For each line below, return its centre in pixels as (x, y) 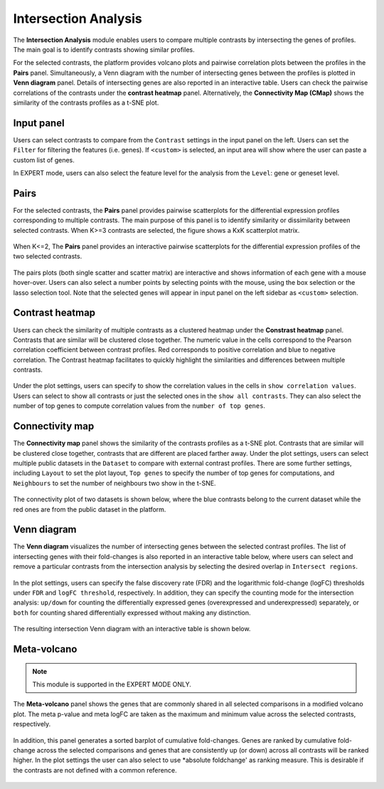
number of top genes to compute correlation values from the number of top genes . (139, 406)
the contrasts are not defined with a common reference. (95, 770)
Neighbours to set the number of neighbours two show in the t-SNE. (114, 483)
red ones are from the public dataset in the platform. (90, 509)
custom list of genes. (44, 160)
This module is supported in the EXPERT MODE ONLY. (112, 684)
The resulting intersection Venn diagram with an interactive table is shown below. (132, 629)
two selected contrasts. (48, 256)
